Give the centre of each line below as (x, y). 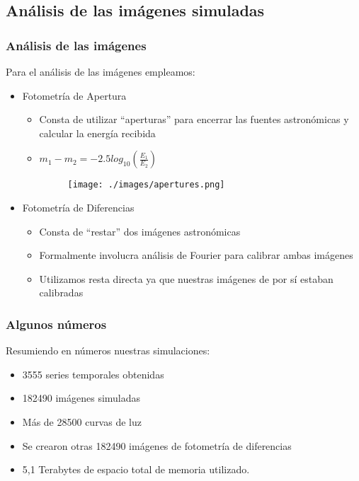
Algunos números (56, 324)
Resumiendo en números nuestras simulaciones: (108, 350)
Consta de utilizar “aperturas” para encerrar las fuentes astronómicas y (194, 119)
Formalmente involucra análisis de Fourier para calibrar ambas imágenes (196, 255)
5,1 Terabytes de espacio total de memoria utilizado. (136, 469)
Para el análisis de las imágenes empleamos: (101, 71)
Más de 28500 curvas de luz (82, 422)
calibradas (61, 292)
